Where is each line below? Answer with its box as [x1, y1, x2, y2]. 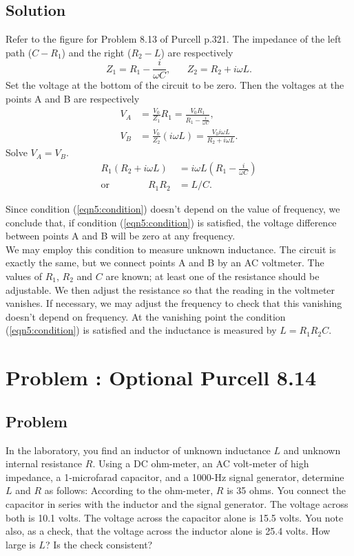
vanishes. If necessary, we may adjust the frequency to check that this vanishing [6, 296, 342, 310]
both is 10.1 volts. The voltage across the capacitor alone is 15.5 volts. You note [6, 510, 344, 524]
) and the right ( [61, 45, 132, 59]
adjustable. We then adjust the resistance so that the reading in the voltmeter [6, 282, 335, 297]
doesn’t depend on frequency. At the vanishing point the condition [6, 309, 286, 323]
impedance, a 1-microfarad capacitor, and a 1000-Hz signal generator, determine [6, 469, 344, 484]
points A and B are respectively [6, 92, 140, 106]
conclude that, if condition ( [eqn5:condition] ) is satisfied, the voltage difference [6, 215, 337, 229]
